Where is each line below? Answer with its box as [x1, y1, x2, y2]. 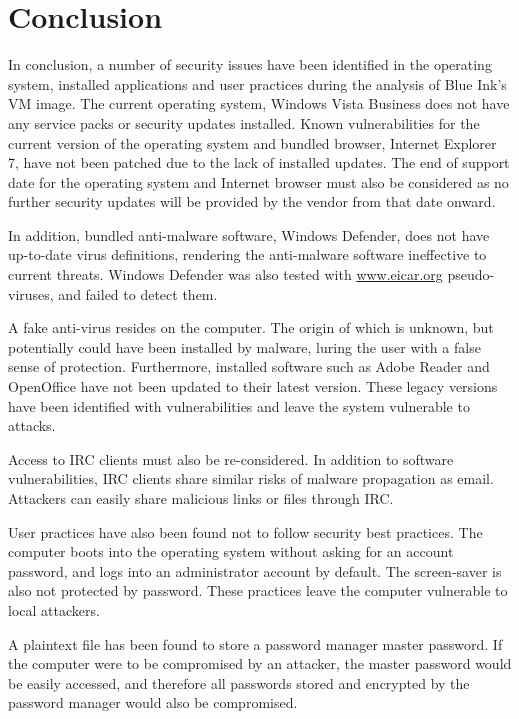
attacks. [8, 415, 56, 436]
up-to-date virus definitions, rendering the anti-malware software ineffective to [8, 244, 487, 265]
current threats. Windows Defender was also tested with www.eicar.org [8, 264, 443, 285]
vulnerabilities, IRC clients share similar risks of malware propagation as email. [8, 468, 494, 489]
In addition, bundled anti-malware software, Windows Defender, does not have [8, 224, 490, 245]
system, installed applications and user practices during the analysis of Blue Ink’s [8, 73, 507, 94]
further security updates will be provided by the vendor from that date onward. [8, 191, 496, 212]
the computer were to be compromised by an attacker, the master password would [8, 653, 512, 674]
